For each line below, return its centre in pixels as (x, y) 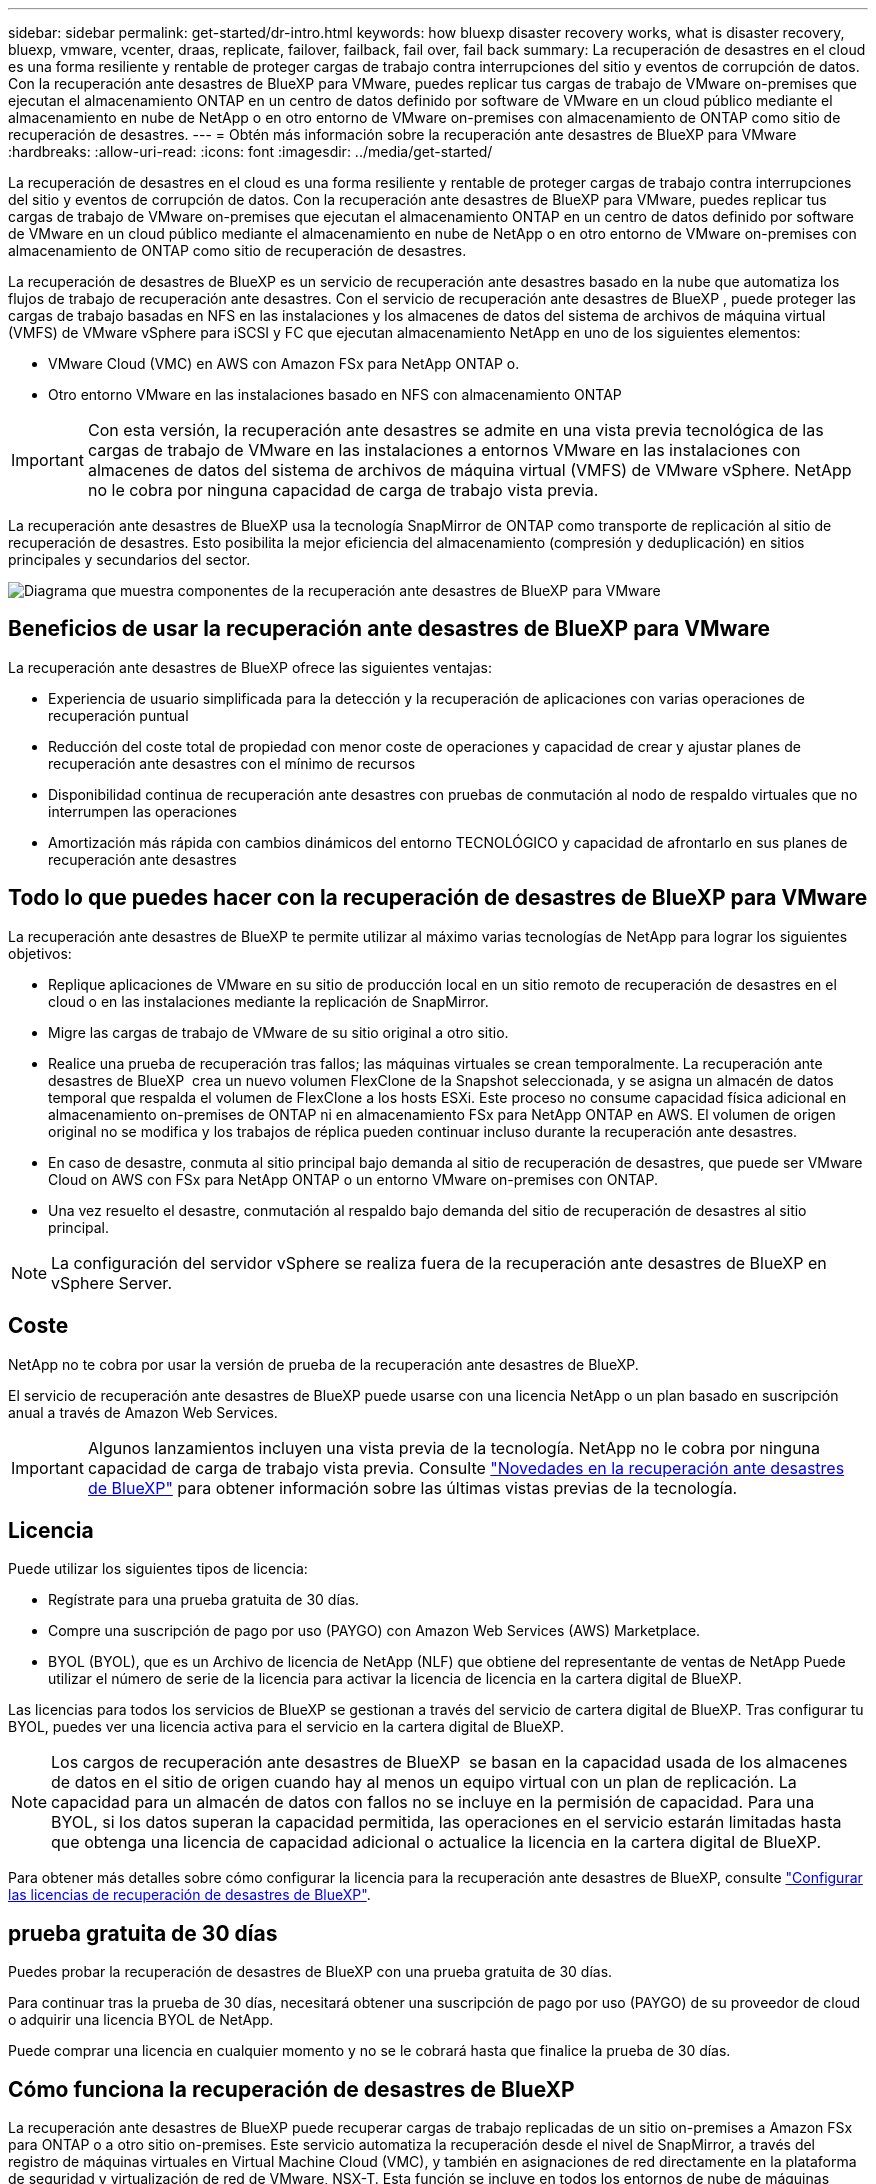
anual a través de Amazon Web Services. (143, 1412)
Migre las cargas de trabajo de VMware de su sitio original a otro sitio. (278, 1032)
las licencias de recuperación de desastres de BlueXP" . (189, 1895)
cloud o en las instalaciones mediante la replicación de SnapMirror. (268, 1001)
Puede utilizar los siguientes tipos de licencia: (158, 1569)
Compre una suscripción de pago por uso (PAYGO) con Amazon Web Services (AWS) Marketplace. (374, 1631)
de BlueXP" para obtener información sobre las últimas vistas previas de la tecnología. (412, 1487)
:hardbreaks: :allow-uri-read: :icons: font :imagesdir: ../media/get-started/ (250, 151)
